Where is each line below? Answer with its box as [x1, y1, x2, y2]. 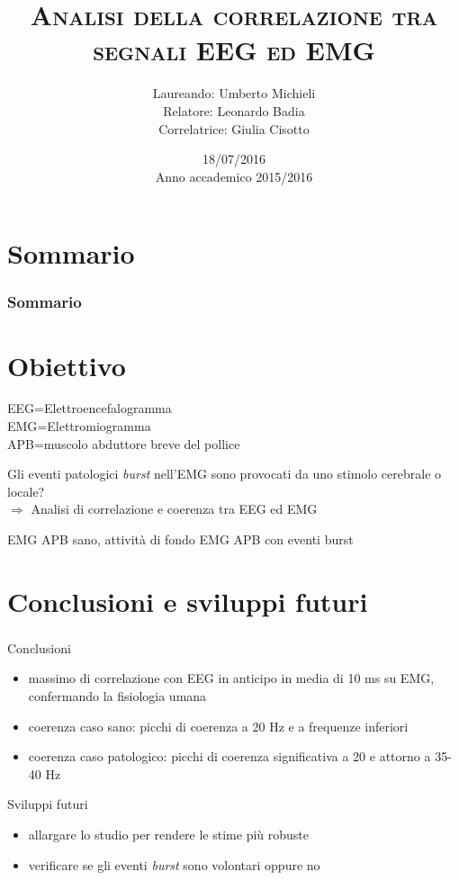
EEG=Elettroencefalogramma [7, 399, 172, 418]
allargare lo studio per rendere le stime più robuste [28, 825, 309, 844]
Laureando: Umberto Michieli [152, 84, 316, 103]
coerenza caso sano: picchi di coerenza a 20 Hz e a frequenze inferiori [28, 716, 409, 735]
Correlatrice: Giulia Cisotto [158, 119, 310, 138]
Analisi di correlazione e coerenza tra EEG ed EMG [31, 499, 318, 518]
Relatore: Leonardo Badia [163, 101, 305, 120]
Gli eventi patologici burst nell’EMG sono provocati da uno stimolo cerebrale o [7, 464, 442, 483]
